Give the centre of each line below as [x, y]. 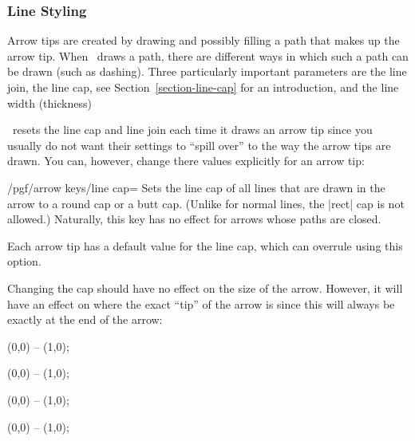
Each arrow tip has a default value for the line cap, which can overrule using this [205, 245]
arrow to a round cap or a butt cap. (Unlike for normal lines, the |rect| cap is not [206, 203]
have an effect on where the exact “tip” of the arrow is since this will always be [201, 303]
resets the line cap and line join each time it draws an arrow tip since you [192, 130]
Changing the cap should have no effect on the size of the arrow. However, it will [205, 287]
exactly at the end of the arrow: [85, 319]
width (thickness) [49, 102]
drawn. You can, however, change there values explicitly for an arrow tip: [186, 161]
